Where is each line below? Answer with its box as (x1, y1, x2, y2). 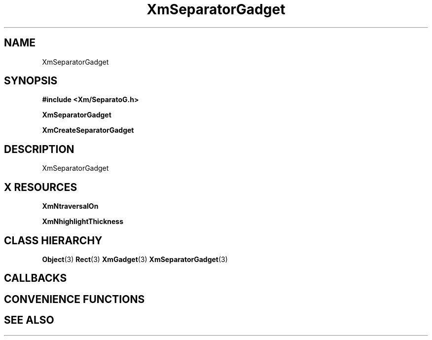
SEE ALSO (4, 314, 54, 327)
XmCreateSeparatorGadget (42, 126, 134, 135)
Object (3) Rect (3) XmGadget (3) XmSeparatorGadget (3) (42, 255, 228, 264)
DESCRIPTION (4, 143, 74, 155)
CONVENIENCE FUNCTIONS (4, 293, 145, 305)
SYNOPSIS (4, 75, 58, 87)
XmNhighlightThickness (42, 217, 123, 226)
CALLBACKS (4, 272, 67, 285)
